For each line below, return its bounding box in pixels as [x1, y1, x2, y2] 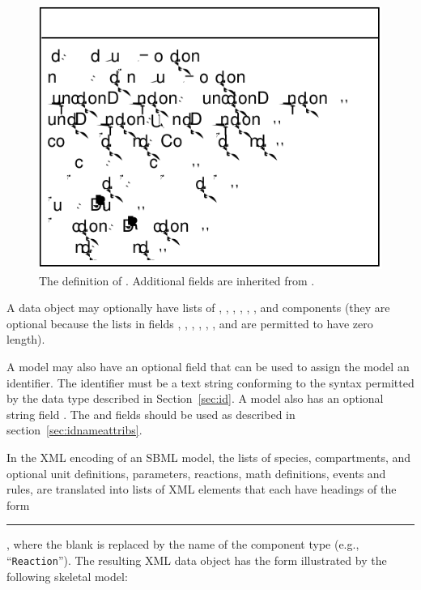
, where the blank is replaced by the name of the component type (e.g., [6, 536, 359, 553]
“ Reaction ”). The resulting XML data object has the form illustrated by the [6, 551, 387, 568]
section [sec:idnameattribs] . [6, 421, 142, 438]
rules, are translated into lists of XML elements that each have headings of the [6, 481, 397, 498]
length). [6, 331, 45, 348]
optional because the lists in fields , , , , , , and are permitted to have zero [6, 314, 373, 331]
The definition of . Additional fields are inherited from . [39, 271, 315, 289]
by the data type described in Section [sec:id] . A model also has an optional [6, 390, 384, 407]
